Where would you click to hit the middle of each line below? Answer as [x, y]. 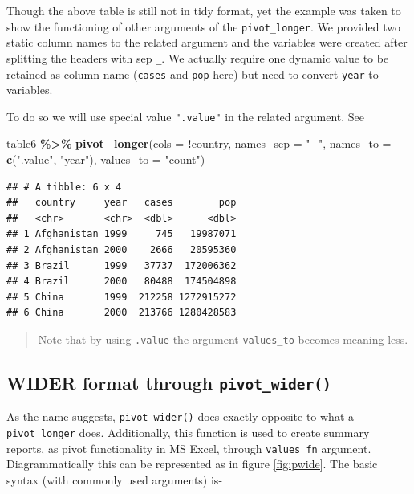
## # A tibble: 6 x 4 [64, 187]
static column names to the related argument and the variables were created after [207, 42]
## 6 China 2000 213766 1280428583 [122, 313]
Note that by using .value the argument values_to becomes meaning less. [223, 339]
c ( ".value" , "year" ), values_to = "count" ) [106, 159]
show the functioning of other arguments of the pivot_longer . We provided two [204, 26]
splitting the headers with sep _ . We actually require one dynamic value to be [198, 57]
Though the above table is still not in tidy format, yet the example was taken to [204, 10]
